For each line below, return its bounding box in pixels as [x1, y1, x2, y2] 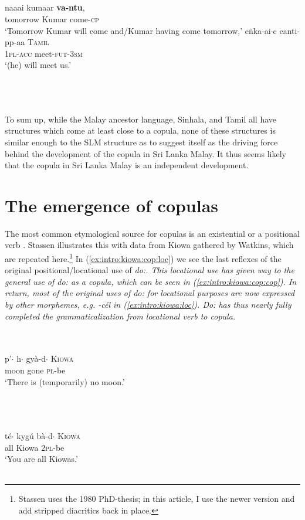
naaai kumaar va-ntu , [5, 1, 85, 13]
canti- [279, 24, 300, 36]
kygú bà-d [16, 429, 53, 441]
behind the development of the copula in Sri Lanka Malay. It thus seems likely [5, 147, 286, 159]
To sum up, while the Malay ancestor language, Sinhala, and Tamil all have [5, 113, 276, 125]
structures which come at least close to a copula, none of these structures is [5, 124, 276, 137]
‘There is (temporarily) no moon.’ [5, 375, 125, 388]
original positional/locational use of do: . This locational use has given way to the [5, 264, 294, 276]
